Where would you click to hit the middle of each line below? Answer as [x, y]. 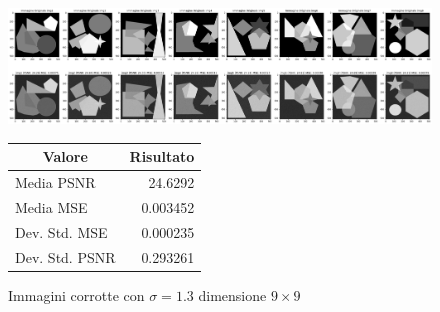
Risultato [162, 156]
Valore [65, 156]
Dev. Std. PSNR [65, 256]
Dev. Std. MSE [61, 231]
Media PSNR [55, 181]
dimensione [232, 294]
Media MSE [51, 206]
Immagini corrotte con [76, 294]
